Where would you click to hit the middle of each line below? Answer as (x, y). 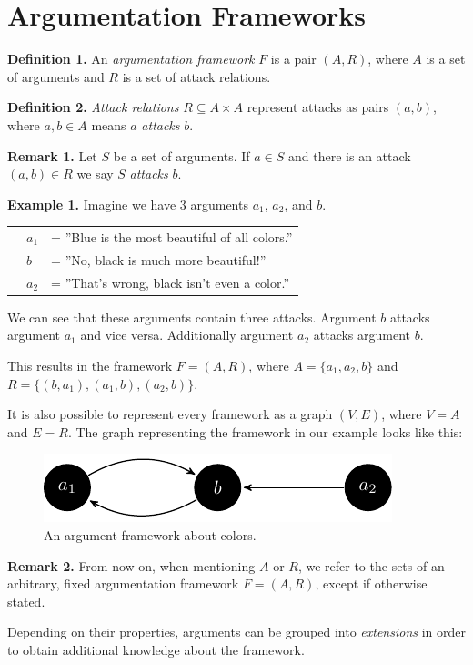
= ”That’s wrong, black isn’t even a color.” (171, 282)
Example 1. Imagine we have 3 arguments (128, 204)
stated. (26, 601)
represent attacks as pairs (318, 107)
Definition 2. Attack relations (93, 107)
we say (95, 174)
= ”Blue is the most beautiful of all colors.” (172, 237)
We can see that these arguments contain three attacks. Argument (192, 317)
